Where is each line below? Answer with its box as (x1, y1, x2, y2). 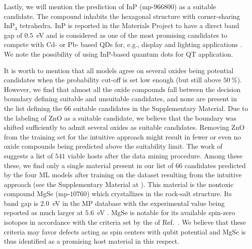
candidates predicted (184, 160, 246, 170)
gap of (4, 30, 22, 40)
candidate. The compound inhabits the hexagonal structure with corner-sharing (4, 11, 240, 21)
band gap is (4, 198, 38, 208)
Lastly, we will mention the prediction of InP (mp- (4, 1, 154, 11)
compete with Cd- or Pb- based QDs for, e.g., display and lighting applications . (4, 39, 242, 49)
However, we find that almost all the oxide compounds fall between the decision (4, 84, 241, 94)
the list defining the (4, 103, 62, 113)
